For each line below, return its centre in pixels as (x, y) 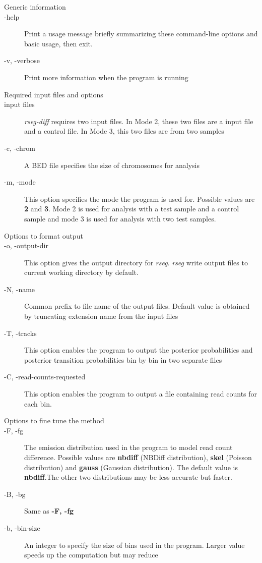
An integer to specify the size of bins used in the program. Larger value (135, 545)
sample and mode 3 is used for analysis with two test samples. (120, 218)
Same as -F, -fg (49, 511)
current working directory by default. (81, 272)
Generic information (35, 7)
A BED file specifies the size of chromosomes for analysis (112, 165)
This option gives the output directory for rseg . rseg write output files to (136, 262)
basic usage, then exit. (58, 43)
